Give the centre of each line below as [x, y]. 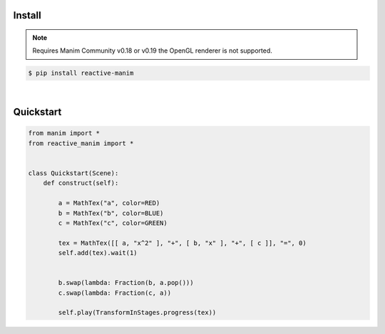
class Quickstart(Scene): [73, 173]
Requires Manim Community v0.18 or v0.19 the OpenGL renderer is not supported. [152, 51]
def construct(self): [81, 183]
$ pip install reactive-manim [81, 73]
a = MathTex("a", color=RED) [109, 203]
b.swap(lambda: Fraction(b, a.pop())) [126, 283]
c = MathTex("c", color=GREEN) [113, 223]
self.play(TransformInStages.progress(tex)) [137, 313]
